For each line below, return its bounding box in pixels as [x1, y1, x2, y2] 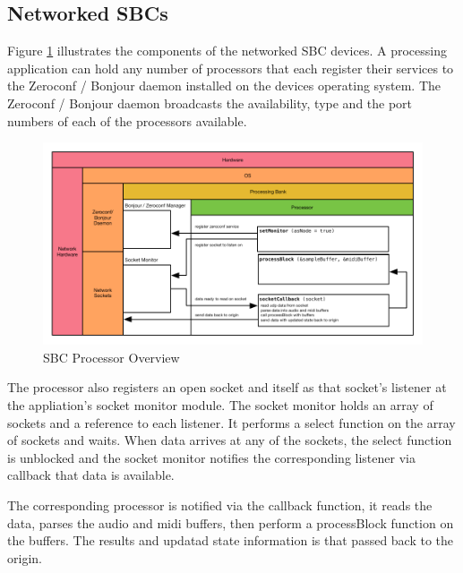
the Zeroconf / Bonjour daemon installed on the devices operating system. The [7, 76, 441, 95]
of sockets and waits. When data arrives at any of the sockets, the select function [7, 431, 452, 449]
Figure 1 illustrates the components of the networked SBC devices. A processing [7, 41, 447, 60]
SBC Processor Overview [43, 347, 180, 366]
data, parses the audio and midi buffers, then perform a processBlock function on [7, 513, 454, 532]
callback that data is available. [7, 466, 175, 484]
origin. [7, 548, 42, 567]
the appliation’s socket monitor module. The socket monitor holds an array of [7, 396, 433, 415]
